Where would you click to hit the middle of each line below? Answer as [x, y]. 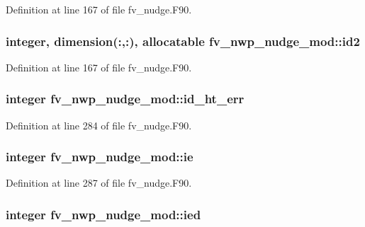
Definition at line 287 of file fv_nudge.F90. [99, 183]
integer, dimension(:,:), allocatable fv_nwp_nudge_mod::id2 [183, 41]
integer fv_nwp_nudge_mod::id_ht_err [125, 99]
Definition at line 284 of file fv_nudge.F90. [99, 125]
